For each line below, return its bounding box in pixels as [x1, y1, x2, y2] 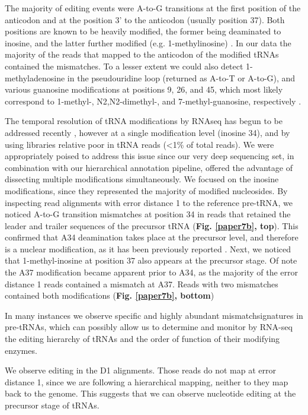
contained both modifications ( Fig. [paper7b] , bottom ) [5, 289, 214, 302]
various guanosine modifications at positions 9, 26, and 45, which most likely [5, 83, 283, 96]
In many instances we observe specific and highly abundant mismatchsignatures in [5, 309, 303, 321]
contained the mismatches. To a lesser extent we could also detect [5, 59, 243, 72]
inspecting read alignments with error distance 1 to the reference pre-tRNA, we [5, 196, 293, 208]
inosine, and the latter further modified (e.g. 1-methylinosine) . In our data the [5, 36, 291, 49]
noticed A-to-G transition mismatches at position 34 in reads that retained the [5, 208, 291, 220]
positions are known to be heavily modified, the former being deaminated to [5, 25, 281, 37]
